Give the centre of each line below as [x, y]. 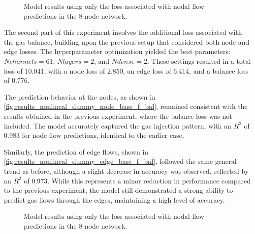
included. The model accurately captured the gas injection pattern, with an [118, 125]
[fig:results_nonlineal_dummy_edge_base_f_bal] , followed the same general [120, 161]
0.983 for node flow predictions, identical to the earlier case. [94, 135]
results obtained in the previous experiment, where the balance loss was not [118, 116]
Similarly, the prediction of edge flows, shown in [76, 151]
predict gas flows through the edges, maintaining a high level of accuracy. [114, 199]
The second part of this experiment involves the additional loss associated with [123, 32]
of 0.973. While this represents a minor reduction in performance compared [137, 180]
